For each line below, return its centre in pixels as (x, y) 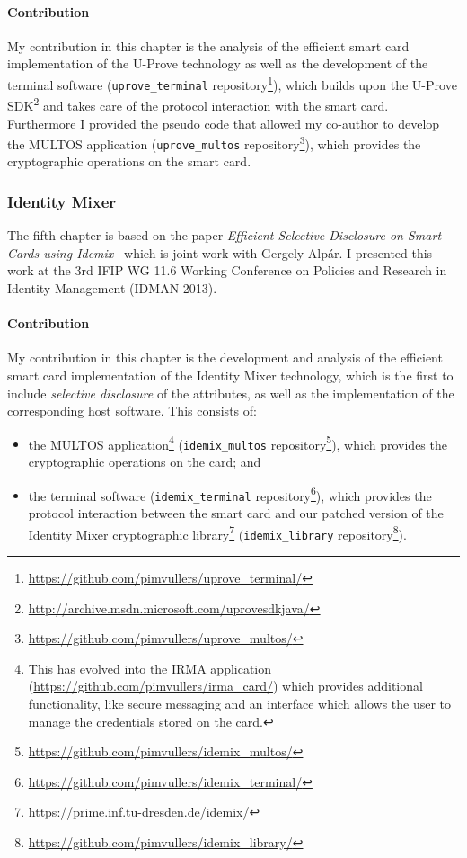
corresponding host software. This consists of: (132, 411)
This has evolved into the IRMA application (150, 668)
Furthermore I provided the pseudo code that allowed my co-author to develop (224, 123)
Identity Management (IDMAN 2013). (112, 288)
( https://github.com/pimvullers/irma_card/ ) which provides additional (225, 686)
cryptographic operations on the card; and (145, 462)
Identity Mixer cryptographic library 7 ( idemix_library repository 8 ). (217, 532)
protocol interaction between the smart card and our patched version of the (236, 513)
